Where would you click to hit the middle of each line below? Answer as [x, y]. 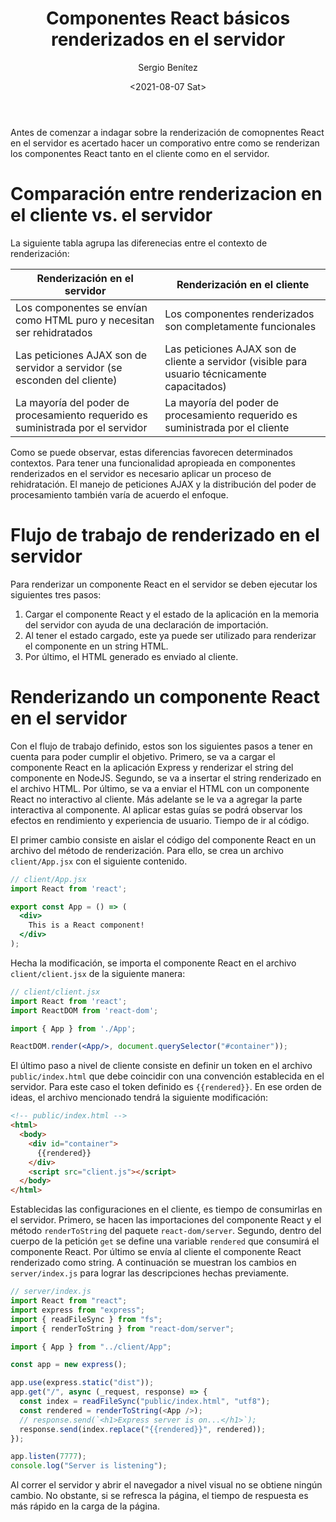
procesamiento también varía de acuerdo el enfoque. [119, 494]
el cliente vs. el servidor [111, 215]
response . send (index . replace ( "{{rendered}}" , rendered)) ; [143, 1429]
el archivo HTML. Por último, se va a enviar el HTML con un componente [160, 788]
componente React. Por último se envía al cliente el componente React [156, 1252]
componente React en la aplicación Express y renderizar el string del [152, 767]
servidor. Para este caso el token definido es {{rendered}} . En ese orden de [166, 1087]
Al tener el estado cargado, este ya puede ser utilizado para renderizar [170, 635]
